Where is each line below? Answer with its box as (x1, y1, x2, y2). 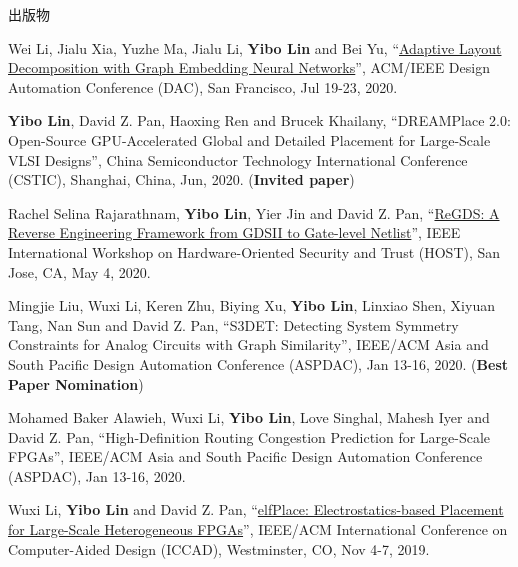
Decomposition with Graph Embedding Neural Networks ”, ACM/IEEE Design (8, 57, 490, 78)
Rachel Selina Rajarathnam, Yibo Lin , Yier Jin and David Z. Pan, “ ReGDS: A (8, 202, 500, 223)
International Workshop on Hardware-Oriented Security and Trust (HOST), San (8, 241, 501, 262)
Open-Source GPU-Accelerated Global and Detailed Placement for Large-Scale (8, 129, 491, 150)
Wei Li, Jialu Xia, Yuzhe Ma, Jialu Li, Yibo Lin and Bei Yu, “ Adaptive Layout (8, 37, 502, 58)
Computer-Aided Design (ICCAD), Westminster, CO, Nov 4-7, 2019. (8, 538, 430, 559)
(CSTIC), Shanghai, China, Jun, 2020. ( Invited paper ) (8, 169, 355, 190)
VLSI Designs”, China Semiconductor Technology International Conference (8, 149, 468, 170)
